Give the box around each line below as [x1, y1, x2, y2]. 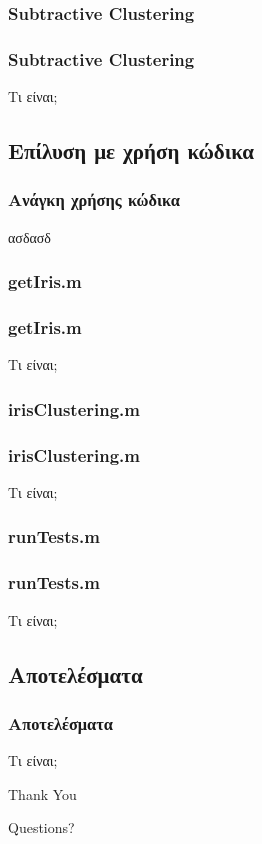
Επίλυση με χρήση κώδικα [8, 135, 254, 166]
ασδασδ [8, 226, 51, 247]
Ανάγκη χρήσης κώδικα [8, 187, 180, 212]
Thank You [8, 783, 77, 804]
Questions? [8, 817, 75, 838]
